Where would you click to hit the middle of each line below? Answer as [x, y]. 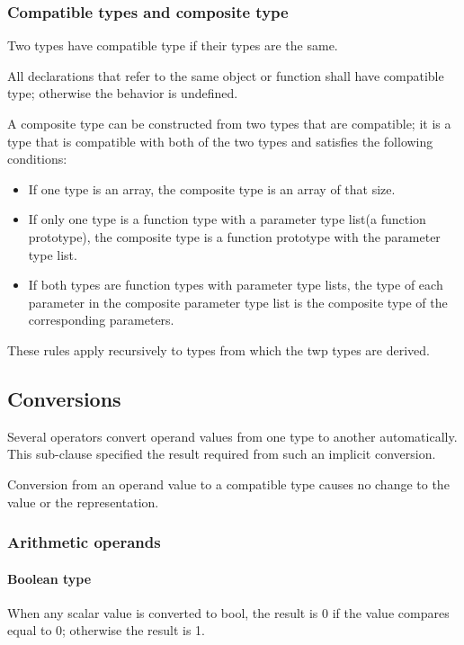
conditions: [37, 159]
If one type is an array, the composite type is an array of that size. [212, 188]
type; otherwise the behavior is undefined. [123, 93]
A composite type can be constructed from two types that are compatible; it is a [229, 123]
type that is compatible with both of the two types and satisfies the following [220, 141]
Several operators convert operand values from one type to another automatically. [232, 436]
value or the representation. [83, 502]
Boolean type [49, 578]
